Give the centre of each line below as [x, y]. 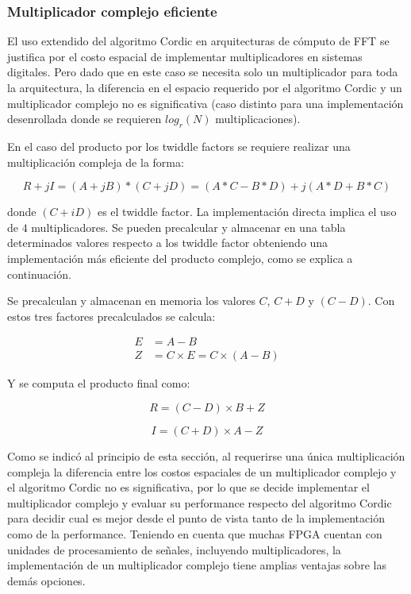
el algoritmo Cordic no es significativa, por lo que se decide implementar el [188, 487]
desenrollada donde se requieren [85, 119]
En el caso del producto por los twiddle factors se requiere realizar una [179, 146]
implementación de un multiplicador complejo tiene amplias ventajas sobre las [197, 565]
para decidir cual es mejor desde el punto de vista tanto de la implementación [196, 518]
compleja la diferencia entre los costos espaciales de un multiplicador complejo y [202, 471]
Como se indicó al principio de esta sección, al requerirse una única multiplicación [206, 455]
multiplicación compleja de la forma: [96, 162]
